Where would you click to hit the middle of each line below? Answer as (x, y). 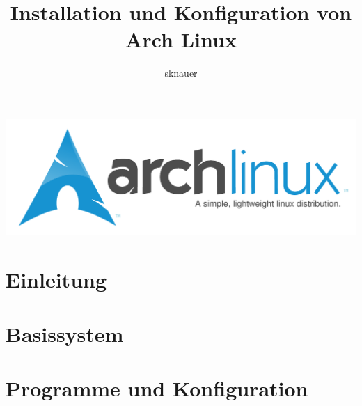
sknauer (181, 73)
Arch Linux (181, 39)
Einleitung (56, 279)
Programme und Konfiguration (157, 388)
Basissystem (65, 333)
